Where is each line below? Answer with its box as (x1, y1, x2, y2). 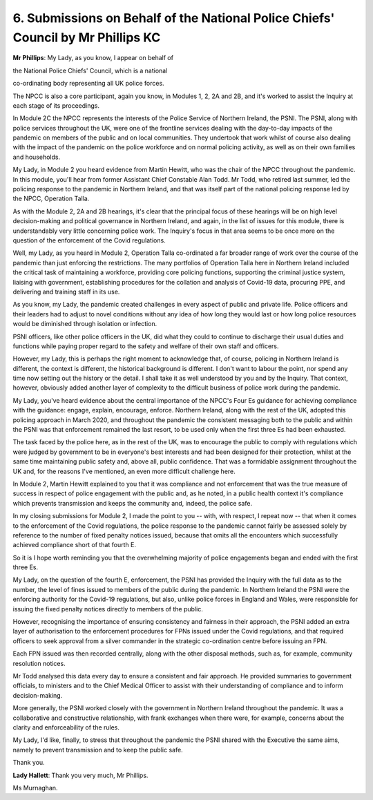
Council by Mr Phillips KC (12, 30, 161, 45)
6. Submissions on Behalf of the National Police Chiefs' (12, 10, 335, 26)
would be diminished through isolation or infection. (12, 320, 157, 328)
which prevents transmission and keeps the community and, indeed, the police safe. (12, 499, 252, 507)
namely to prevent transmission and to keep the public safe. (12, 745, 183, 754)
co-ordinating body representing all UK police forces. (12, 79, 165, 88)
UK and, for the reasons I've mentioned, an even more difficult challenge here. (12, 467, 236, 475)
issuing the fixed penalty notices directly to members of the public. (12, 604, 203, 613)
